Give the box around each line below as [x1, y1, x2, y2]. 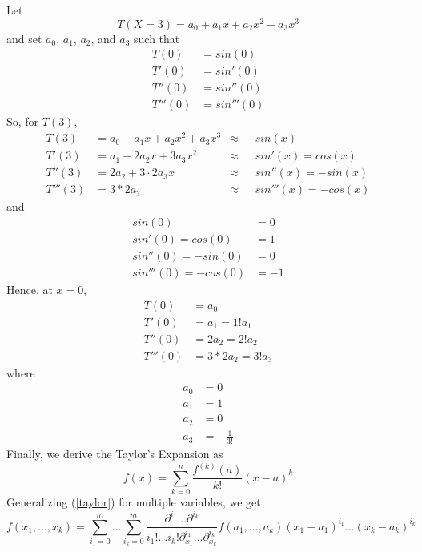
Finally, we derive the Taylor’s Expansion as [6, 445, 223, 462]
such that [134, 30, 180, 46]
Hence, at [6, 280, 53, 297]
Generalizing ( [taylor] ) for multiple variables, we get [6, 493, 261, 510]
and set [6, 30, 42, 46]
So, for [6, 113, 39, 130]
